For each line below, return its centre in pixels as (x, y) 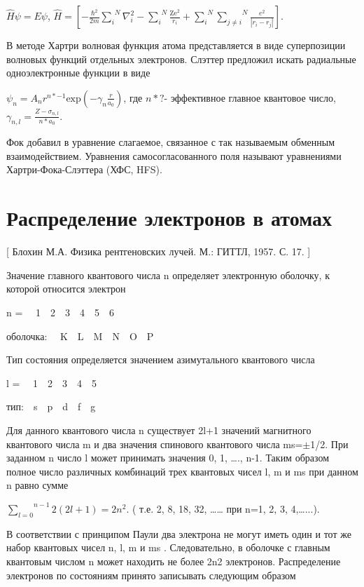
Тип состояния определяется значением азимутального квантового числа (161, 359)
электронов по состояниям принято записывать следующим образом (151, 575)
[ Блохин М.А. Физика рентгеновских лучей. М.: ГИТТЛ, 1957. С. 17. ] (159, 251)
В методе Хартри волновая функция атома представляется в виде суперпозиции (176, 45)
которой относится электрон (66, 289)
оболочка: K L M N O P (80, 336)
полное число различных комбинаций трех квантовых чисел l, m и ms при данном (182, 471)
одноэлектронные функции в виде (78, 73)
